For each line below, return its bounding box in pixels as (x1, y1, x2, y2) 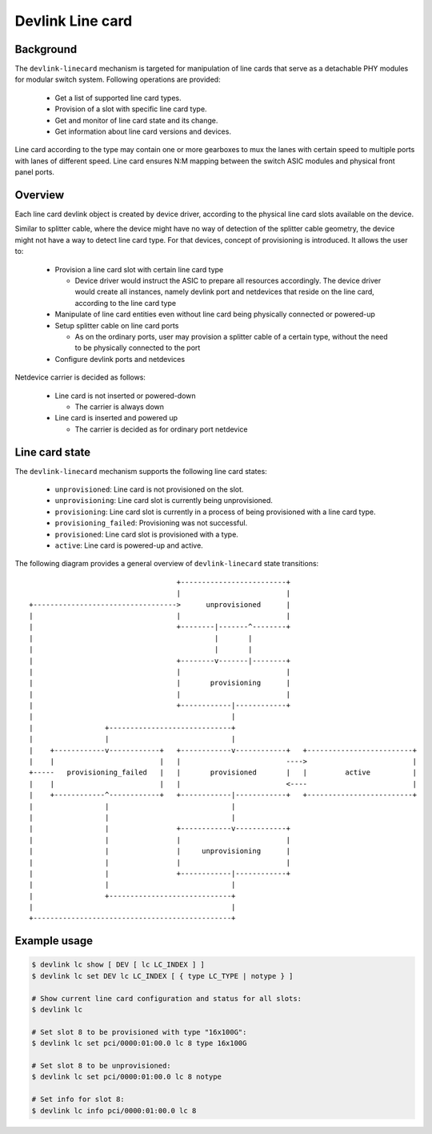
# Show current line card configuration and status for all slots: (31, 994, 302, 1003)
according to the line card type (74, 298, 176, 308)
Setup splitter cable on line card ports (54, 320, 179, 330)
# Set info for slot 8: (31, 1095, 126, 1104)
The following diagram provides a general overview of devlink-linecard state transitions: (14, 559, 319, 569)
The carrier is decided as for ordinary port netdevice (74, 424, 248, 434)
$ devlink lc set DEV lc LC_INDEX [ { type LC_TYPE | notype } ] (31, 971, 294, 980)
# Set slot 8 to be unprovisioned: (31, 1061, 171, 1070)
